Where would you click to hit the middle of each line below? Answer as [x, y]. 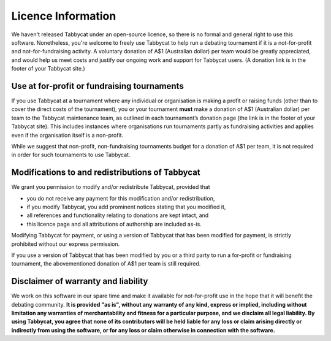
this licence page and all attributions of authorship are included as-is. [114, 224]
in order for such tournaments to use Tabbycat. [71, 155]
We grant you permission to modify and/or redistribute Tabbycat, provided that [111, 187]
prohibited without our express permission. [66, 244]
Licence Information [64, 16]
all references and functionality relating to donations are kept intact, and [118, 215]
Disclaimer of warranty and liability [80, 281]
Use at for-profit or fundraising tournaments [97, 86]
